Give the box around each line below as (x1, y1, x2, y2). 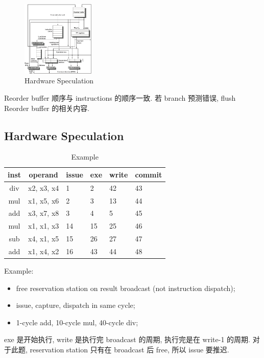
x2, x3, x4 (28, 182, 59, 193)
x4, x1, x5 (28, 233, 59, 244)
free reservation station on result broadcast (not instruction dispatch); (16, 282, 235, 293)
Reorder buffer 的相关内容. (4, 102, 90, 113)
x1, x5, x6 (28, 195, 59, 206)
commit (135, 169, 162, 180)
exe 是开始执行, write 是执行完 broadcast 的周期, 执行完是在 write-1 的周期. (4, 334, 250, 345)
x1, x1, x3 (28, 220, 59, 231)
